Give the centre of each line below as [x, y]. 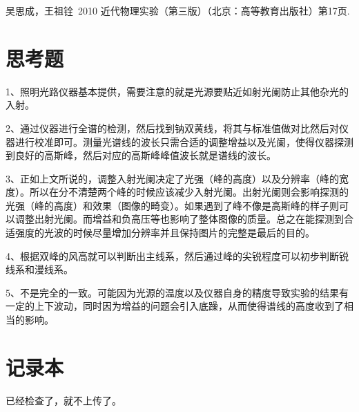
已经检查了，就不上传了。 [64, 400]
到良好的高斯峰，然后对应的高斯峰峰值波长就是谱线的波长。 [141, 155]
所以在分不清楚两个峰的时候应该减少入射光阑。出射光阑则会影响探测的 [189, 192]
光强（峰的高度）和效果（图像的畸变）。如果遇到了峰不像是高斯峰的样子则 [172, 205]
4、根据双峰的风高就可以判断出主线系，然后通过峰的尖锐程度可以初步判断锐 [177, 255]
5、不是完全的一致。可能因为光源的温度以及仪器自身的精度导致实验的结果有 [177, 292]
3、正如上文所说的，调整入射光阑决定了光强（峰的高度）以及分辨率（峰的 [172, 178]
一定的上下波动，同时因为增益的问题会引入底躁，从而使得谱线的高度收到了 [175, 306]
